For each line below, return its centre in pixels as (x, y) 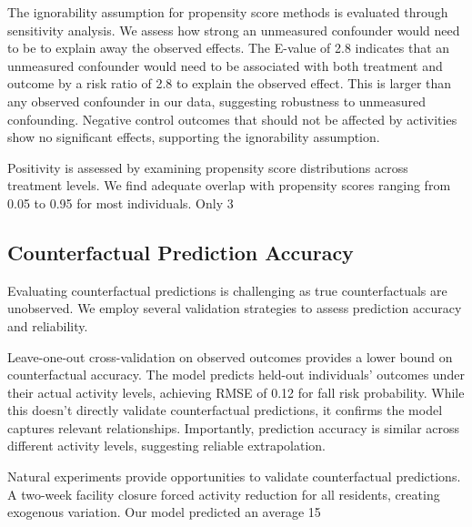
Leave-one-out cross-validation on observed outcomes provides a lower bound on (230, 356)
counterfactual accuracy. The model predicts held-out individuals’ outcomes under (236, 375)
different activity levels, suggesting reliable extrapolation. (166, 446)
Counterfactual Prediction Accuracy (181, 252)
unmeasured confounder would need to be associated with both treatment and (225, 65)
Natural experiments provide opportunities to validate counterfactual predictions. (234, 476)
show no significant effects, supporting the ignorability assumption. (194, 137)
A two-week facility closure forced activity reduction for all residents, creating (224, 494)
